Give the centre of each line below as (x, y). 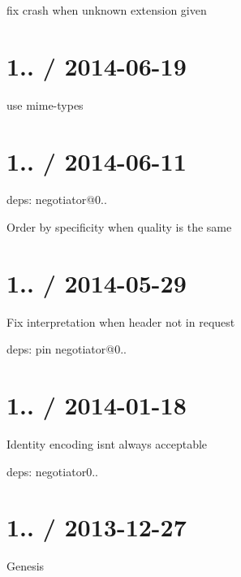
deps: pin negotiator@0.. (67, 349)
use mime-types (45, 104)
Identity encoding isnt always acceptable (107, 444)
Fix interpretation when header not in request (121, 321)
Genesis (26, 566)
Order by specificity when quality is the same (119, 227)
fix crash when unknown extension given (107, 10)
